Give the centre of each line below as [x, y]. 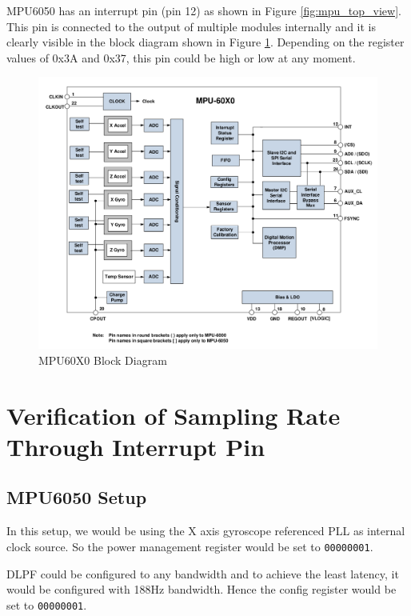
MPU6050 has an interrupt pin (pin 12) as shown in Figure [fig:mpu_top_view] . [204, 10]
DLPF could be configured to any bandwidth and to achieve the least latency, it [203, 573]
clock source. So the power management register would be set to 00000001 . [190, 546]
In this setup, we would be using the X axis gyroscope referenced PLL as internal [206, 531]
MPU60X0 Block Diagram [103, 360]
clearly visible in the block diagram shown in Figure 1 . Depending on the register [205, 42]
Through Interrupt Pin [136, 446]
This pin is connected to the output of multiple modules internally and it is [191, 26]
